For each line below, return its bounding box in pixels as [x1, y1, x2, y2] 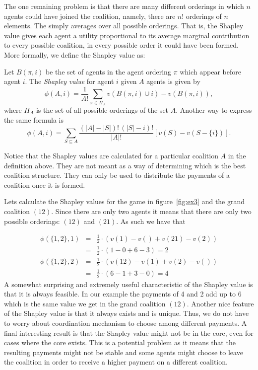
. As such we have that [116, 216, 186, 226]
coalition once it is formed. [4, 179, 85, 190]
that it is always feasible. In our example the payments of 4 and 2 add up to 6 [4, 289, 242, 299]
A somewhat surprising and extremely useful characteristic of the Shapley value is [4, 279, 253, 289]
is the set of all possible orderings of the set [36, 104, 169, 115]
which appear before [180, 66, 241, 76]
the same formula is [4, 114, 64, 125]
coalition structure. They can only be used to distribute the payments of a [4, 170, 230, 180]
